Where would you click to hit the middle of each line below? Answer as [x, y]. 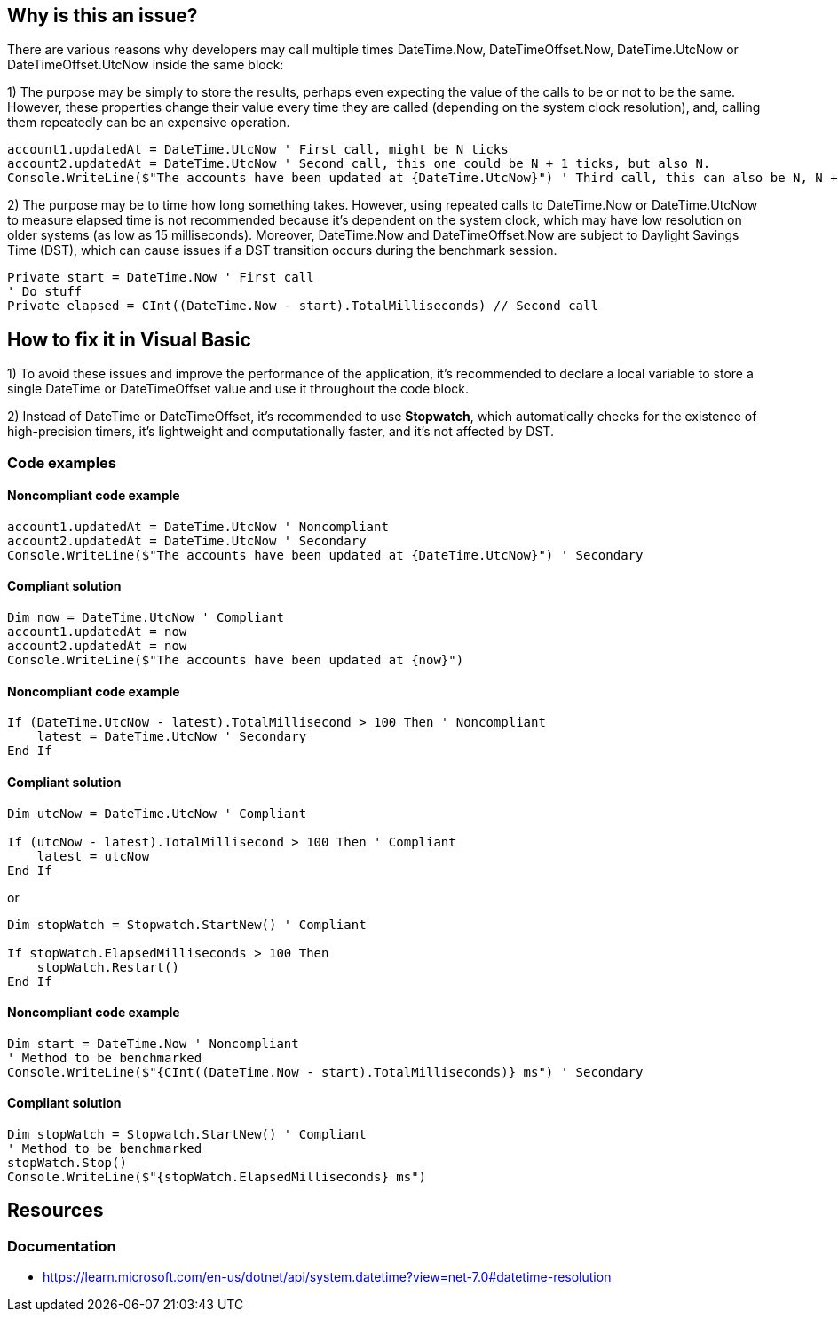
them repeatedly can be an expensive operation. [149, 123]
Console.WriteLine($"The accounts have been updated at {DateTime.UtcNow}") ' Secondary [325, 555]
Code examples [62, 462]
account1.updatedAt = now [97, 632]
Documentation [62, 1246]
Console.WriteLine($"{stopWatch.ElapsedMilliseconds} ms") [217, 1176]
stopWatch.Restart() [108, 967]
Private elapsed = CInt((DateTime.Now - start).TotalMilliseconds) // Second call [303, 306]
